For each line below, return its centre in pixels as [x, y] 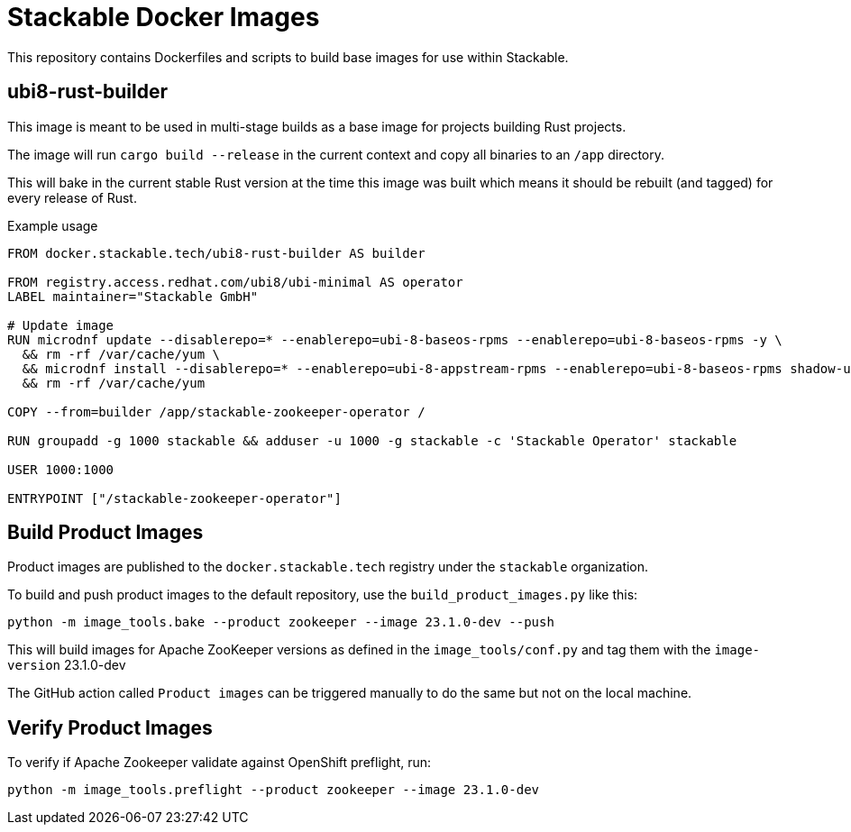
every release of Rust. [72, 197]
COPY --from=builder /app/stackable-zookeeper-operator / [216, 411]
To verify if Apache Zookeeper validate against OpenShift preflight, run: [220, 763]
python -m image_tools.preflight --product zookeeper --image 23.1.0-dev [274, 790]
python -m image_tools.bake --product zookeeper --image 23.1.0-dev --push [281, 622]
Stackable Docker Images [164, 17]
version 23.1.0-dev [67, 665]
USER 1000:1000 [61, 469]
